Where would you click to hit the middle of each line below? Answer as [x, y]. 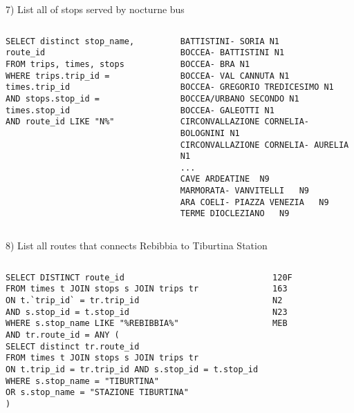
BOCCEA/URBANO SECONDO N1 [240, 98]
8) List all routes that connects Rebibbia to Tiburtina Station [137, 246]
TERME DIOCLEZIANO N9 [235, 214]
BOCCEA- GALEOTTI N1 [227, 110]
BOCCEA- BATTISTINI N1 [232, 53]
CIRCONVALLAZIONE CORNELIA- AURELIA [264, 145]
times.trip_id [38, 87]
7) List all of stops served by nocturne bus [95, 9]
